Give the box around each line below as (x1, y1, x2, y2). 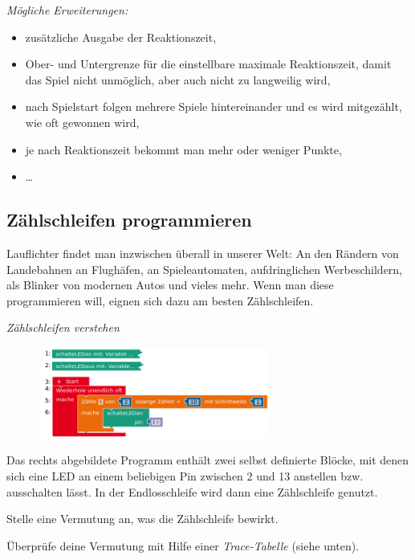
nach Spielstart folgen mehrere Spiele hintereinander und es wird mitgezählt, (25, 98, 402, 115)
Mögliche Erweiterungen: (6, 2, 128, 18)
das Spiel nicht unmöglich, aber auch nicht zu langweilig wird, (25, 71, 331, 88)
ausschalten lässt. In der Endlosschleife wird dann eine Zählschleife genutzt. (6, 483, 378, 500)
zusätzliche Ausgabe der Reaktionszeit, (25, 28, 217, 45)
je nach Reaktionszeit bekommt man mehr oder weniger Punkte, (25, 141, 342, 157)
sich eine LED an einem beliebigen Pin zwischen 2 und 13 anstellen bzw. (6, 467, 364, 484)
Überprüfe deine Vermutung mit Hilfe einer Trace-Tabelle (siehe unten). (6, 537, 360, 554)
